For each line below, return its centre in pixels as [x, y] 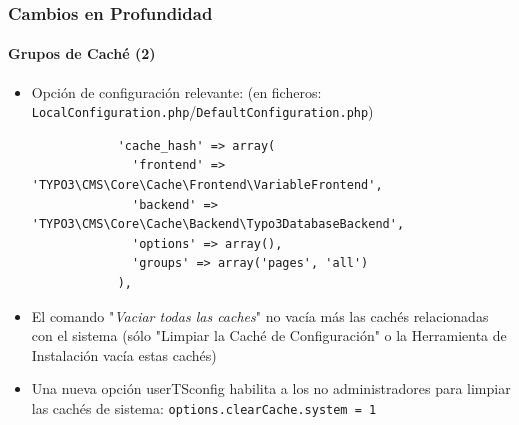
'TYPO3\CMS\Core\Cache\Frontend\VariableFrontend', [207, 185]
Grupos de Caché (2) [82, 53]
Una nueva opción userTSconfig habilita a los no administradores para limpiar [271, 388]
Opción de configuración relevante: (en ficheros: [176, 91]
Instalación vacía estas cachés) [124, 354]
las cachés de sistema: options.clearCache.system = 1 [204, 408]
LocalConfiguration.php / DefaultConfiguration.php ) [202, 111]
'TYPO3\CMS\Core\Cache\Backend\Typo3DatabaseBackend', [218, 224]
